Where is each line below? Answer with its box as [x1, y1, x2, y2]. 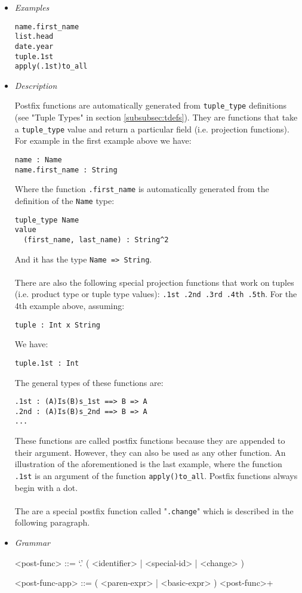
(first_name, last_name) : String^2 [23, 235, 169, 244]
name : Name [14, 155, 62, 164]
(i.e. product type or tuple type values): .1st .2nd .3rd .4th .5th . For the [14, 288, 297, 300]
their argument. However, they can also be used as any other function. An [14, 446, 286, 458]
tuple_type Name [14, 215, 79, 224]
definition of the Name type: [14, 194, 115, 206]
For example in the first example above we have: [14, 134, 192, 147]
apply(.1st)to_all [14, 62, 88, 71]
